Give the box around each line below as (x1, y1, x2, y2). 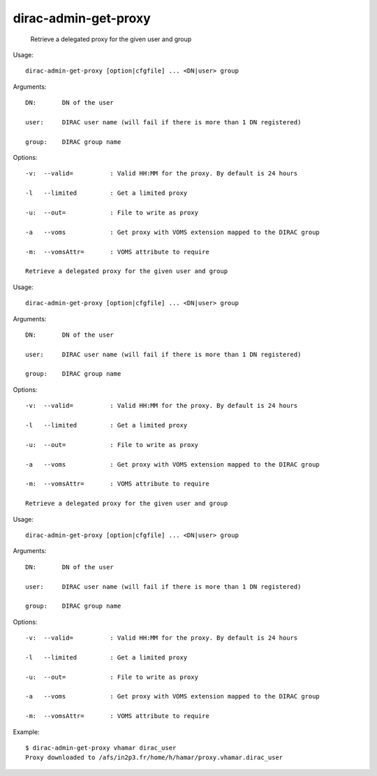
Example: (13, 727, 40, 736)
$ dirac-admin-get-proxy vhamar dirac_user (25, 744, 177, 752)
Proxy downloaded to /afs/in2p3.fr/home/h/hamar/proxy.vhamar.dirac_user (25, 754, 283, 761)
